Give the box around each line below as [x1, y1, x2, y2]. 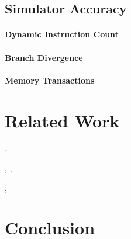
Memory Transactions [5, 74, 95, 86]
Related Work [5, 108, 120, 132]
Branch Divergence [5, 51, 83, 63]
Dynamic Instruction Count [5, 28, 119, 40]
